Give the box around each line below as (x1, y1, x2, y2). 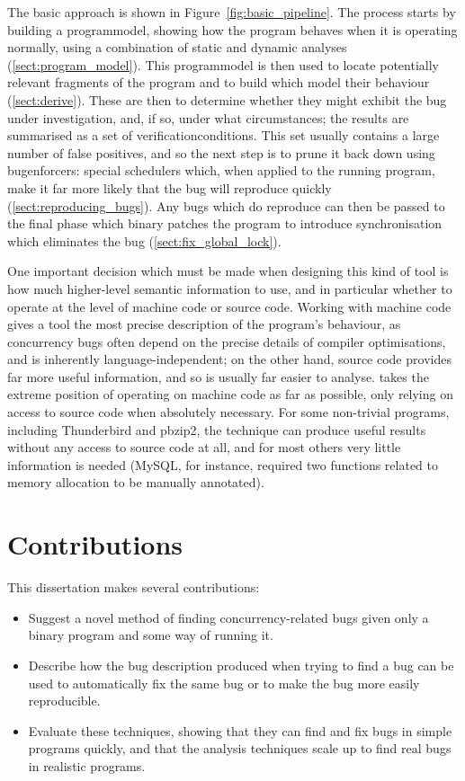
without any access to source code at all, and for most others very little (7, 438, 401, 457)
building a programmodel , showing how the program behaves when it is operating (7, 20, 458, 39)
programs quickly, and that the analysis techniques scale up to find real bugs (28, 739, 452, 758)
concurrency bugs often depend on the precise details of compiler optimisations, (7, 332, 446, 351)
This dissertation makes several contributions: (7, 578, 260, 597)
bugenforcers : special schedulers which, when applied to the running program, (7, 161, 435, 180)
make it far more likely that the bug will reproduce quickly (7, 178, 332, 197)
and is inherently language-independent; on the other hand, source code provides (7, 350, 452, 368)
